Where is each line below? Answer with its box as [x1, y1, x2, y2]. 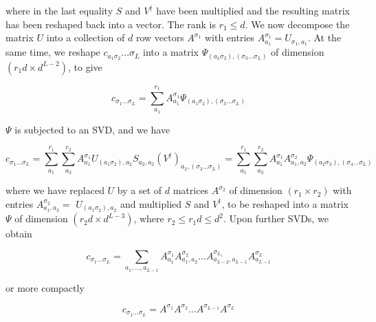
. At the [307, 30, 342, 45]
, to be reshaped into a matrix [221, 196, 349, 211]
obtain [5, 226, 32, 241]
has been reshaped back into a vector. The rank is [5, 17, 216, 31]
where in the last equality [5, 3, 113, 17]
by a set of [117, 183, 162, 197]
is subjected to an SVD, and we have [14, 122, 170, 136]
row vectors [135, 30, 184, 45]
